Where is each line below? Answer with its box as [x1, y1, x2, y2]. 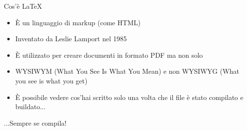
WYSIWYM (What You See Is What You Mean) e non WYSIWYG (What [15, 66, 240, 76]
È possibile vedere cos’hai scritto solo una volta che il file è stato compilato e [15, 92, 244, 102]
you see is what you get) [15, 75, 88, 85]
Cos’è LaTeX [4, 1, 42, 11]
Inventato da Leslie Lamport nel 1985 [15, 33, 127, 44]
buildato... [15, 101, 46, 112]
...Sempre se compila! [4, 117, 67, 128]
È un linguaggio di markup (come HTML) [15, 17, 141, 27]
